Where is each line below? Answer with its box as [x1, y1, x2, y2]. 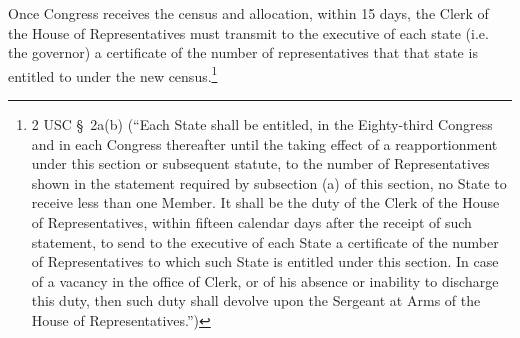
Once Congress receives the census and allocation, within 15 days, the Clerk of [8, 3, 489, 23]
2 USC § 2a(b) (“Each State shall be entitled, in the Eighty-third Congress [31, 114, 493, 135]
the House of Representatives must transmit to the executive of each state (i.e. [8, 22, 489, 43]
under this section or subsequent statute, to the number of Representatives [31, 153, 490, 174]
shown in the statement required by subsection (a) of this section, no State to [31, 172, 507, 193]
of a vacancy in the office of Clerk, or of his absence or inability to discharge [31, 270, 499, 291]
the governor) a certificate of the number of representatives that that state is [8, 42, 478, 63]
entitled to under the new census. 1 [8, 62, 218, 86]
